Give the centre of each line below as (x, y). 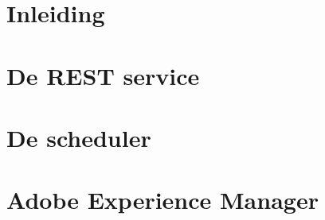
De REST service (103, 75)
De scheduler (79, 137)
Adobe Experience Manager (162, 200)
